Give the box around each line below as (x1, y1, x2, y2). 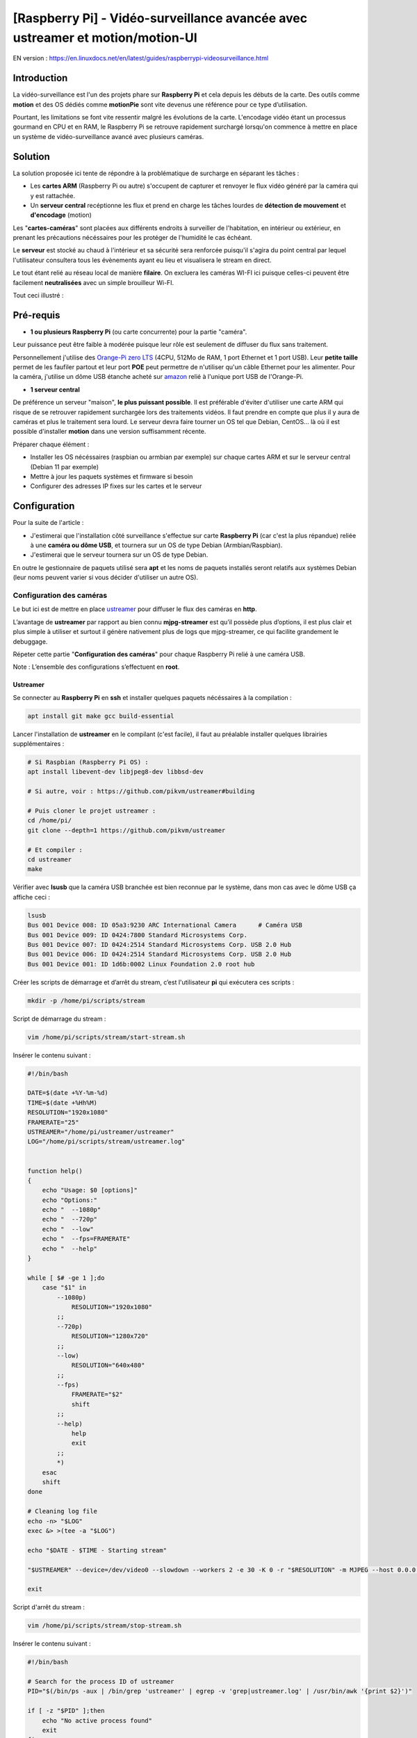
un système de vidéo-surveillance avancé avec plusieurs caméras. (13, 132, 204, 140)
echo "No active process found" (42, 1716, 153, 1724)
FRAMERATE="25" (27, 1118, 79, 1126)
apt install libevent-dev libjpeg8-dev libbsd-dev (27, 768, 204, 776)
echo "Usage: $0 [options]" (42, 1186, 138, 1194)
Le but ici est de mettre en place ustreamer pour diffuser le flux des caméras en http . (13, 605, 257, 613)
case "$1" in (42, 1283, 87, 1292)
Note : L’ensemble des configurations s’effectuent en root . (13, 663, 180, 671)
